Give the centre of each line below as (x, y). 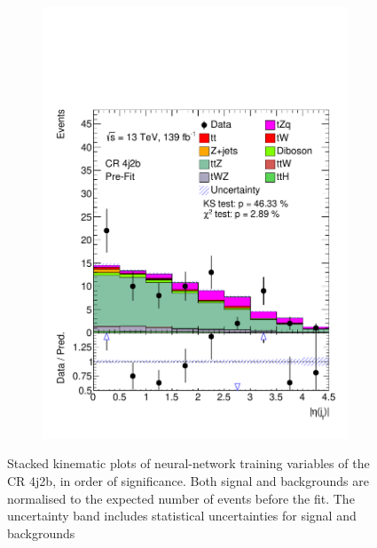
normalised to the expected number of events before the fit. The (181, 498)
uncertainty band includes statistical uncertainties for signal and (182, 516)
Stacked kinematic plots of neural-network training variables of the (188, 463)
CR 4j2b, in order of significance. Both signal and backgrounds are (188, 480)
